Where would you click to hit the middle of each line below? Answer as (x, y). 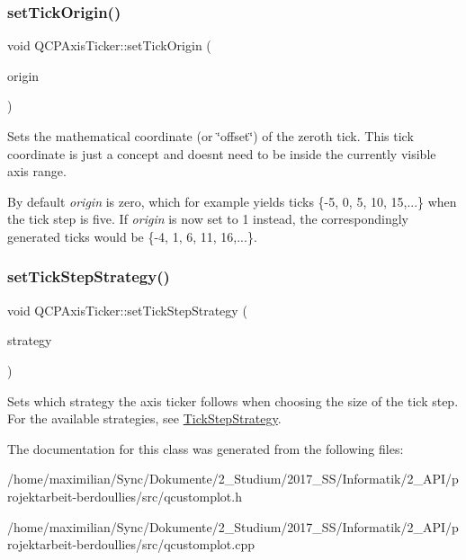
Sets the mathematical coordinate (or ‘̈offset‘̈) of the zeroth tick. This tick (211, 136)
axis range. (37, 171)
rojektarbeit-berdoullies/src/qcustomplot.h (125, 496)
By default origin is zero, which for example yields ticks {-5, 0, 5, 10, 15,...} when (232, 201)
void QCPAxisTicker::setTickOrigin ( (109, 45)
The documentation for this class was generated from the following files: (206, 448)
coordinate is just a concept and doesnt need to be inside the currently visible (222, 153)
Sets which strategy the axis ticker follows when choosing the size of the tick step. (233, 400)
